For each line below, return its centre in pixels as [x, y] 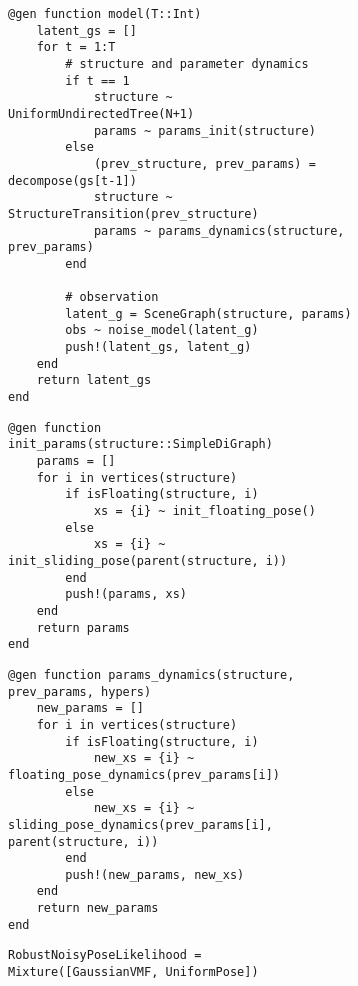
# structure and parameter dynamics [187, 63]
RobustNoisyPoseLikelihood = [105, 955]
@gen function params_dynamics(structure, [151, 674]
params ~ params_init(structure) [204, 130]
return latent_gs [94, 380]
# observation [112, 297]
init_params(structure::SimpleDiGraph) [140, 444]
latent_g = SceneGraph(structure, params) [208, 313]
